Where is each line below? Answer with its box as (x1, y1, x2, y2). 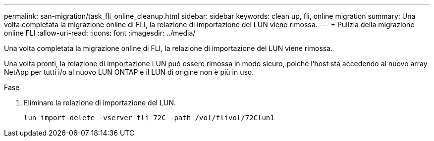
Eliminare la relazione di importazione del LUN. (24, 98, 176, 107)
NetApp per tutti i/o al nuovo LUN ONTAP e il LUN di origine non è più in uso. (4, 68, 254, 76)
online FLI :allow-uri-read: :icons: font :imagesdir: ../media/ (4, 29, 196, 37)
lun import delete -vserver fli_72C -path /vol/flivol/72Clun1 (24, 114, 274, 122)
